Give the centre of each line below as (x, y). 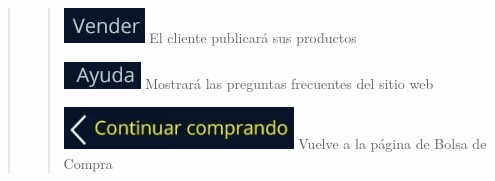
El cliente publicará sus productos (253, 37)
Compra (88, 162)
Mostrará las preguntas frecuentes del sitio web (289, 82)
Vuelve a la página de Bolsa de (392, 143)
